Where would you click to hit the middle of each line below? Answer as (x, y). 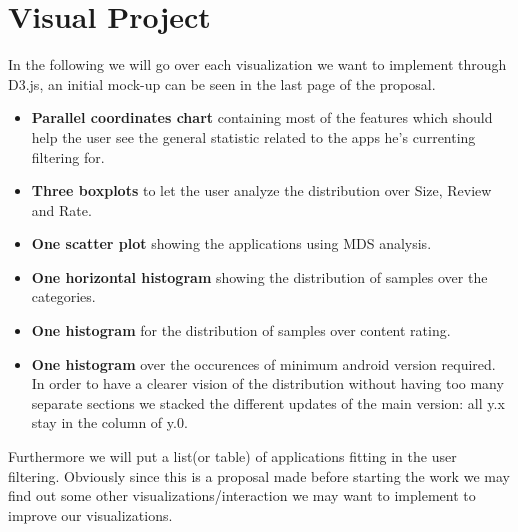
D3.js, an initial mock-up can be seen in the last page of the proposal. (222, 83)
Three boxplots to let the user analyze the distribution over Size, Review (261, 190)
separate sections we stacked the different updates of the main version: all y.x (268, 402)
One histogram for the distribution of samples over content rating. (241, 330)
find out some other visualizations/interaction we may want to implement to (242, 495)
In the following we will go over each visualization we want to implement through (257, 64)
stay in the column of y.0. (109, 422)
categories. (63, 296)
